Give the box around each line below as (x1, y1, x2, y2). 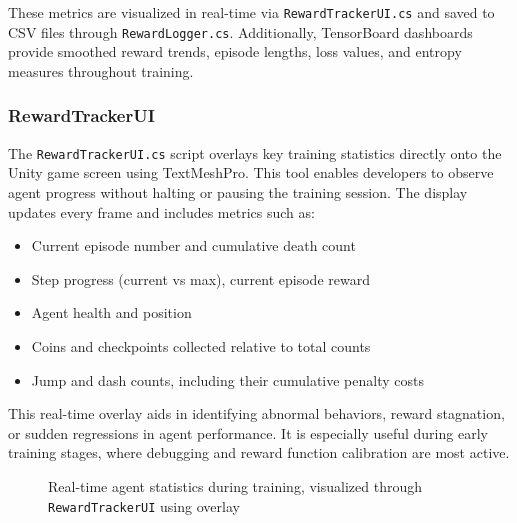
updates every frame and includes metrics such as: (8, 201, 315, 222)
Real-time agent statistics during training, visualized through (48, 475, 422, 496)
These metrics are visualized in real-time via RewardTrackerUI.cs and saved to (8, 2, 495, 22)
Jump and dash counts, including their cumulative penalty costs (31, 369, 424, 390)
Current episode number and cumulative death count (31, 235, 356, 256)
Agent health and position (31, 302, 192, 323)
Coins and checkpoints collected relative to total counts (31, 335, 371, 356)
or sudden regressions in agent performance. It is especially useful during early (8, 422, 488, 443)
